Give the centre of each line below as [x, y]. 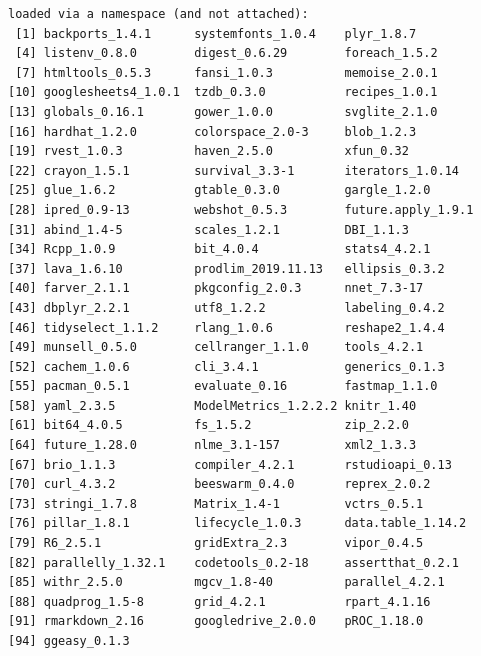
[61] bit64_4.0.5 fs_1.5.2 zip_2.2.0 [208, 425]
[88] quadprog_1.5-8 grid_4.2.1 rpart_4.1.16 [219, 601]
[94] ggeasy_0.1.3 [69, 641]
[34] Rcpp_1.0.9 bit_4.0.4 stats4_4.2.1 [219, 249]
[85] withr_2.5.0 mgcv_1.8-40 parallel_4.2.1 [226, 582]
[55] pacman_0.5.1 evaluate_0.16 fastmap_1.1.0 [223, 386]
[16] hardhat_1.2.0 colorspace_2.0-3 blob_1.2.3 [212, 131]
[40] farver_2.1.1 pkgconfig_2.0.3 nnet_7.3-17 [216, 288]
